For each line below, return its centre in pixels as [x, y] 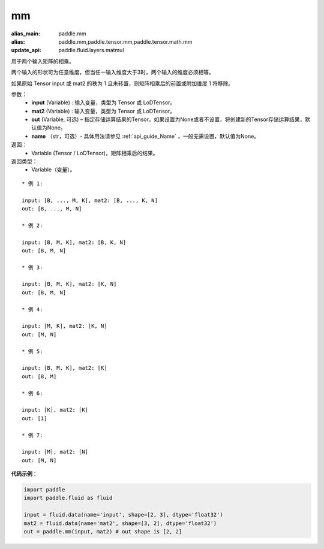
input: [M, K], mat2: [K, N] [64, 326]
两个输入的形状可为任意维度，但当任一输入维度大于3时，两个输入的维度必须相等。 [112, 73]
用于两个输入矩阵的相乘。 [43, 61]
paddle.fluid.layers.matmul [91, 50]
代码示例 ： [24, 474]
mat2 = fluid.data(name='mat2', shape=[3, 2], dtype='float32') [120, 523]
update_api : [26, 50]
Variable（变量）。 [53, 170]
